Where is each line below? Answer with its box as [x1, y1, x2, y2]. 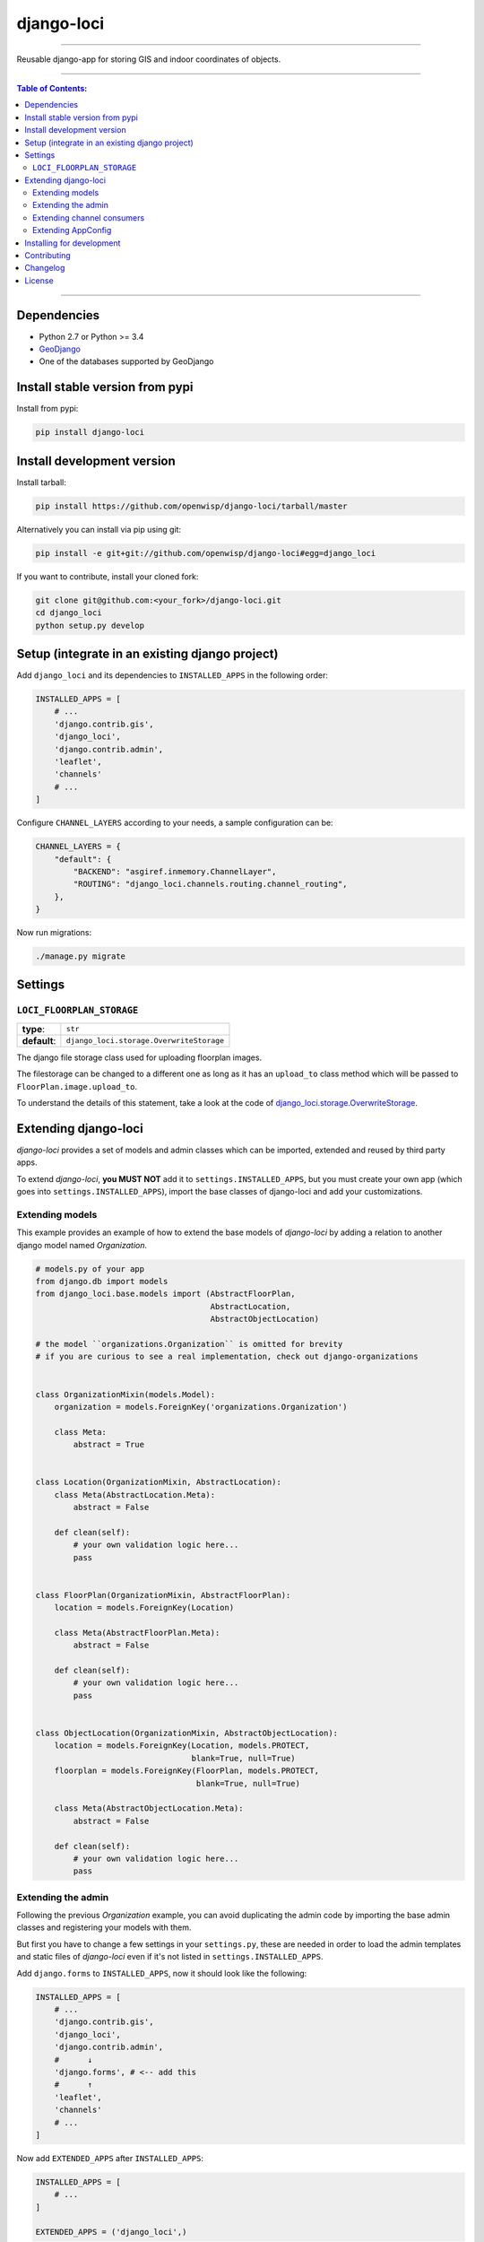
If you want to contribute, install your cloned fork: [16, 570, 199, 582]
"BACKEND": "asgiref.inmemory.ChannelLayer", [73, 866, 277, 876]
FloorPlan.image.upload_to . [16, 1081, 138, 1091]
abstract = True [73, 1439, 145, 1450]
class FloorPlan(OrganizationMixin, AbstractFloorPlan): [35, 1590, 291, 1600]
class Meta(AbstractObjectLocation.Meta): [54, 1803, 244, 1813]
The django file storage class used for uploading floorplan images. [16, 1052, 263, 1063]
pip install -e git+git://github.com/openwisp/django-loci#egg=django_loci [35, 548, 376, 558]
